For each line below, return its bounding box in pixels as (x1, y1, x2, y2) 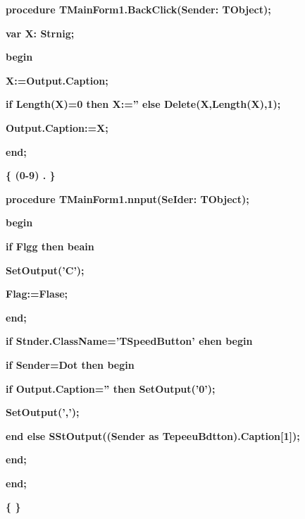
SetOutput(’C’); (6, 262, 85, 277)
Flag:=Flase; (6, 286, 68, 301)
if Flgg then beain (6, 238, 94, 253)
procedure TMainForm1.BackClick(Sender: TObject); (6, 2, 271, 16)
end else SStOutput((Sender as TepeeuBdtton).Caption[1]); (6, 428, 300, 443)
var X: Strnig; (6, 25, 75, 40)
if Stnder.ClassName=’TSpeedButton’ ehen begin (6, 334, 253, 348)
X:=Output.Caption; (6, 73, 108, 87)
